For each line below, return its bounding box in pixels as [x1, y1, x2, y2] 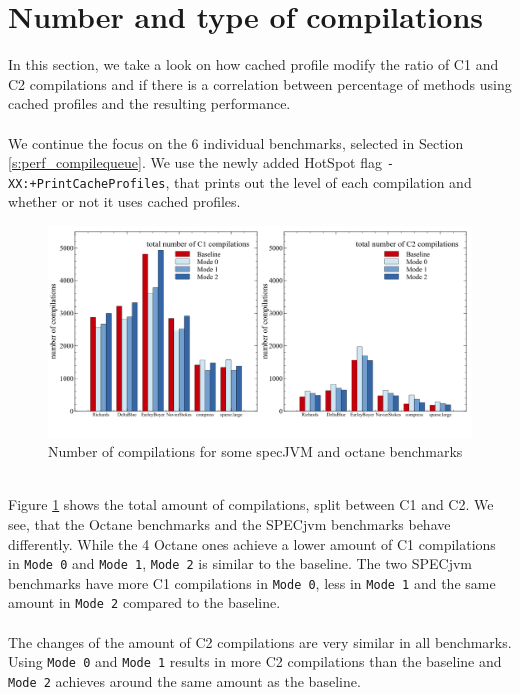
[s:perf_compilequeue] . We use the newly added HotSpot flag [8, 152, 382, 173]
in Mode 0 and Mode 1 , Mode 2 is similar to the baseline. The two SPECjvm [8, 553, 472, 574]
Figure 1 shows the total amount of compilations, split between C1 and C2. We [8, 494, 494, 515]
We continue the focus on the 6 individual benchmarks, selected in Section [8, 132, 464, 153]
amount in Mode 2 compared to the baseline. [8, 592, 281, 613]
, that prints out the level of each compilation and [165, 171, 472, 192]
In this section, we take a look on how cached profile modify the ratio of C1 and [8, 54, 499, 75]
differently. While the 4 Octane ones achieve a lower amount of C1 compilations [8, 533, 496, 554]
